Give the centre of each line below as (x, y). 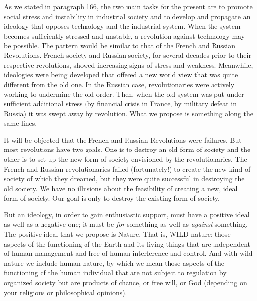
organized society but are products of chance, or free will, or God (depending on (126, 282)
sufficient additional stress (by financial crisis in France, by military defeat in (121, 103)
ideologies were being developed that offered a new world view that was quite (121, 75)
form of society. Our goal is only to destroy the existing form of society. (112, 198)
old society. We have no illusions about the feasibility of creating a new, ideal (121, 188)
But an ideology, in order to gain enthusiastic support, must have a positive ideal (127, 214)
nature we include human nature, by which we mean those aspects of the (114, 263)
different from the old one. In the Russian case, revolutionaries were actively (119, 84)
